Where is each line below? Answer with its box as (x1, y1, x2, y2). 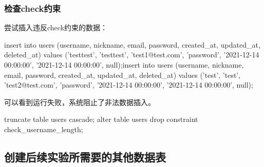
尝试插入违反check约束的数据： (4, 22, 108, 33)
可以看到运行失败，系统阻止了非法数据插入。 (4, 96, 155, 107)
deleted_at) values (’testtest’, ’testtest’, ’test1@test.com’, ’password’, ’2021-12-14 (4, 49, 259, 60)
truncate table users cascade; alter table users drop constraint (4, 114, 198, 124)
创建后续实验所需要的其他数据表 (4, 149, 166, 164)
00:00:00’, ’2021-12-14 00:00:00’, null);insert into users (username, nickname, (4, 59, 244, 70)
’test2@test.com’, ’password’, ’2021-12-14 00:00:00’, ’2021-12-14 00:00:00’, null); (4, 79, 253, 90)
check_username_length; (4, 123, 83, 134)
